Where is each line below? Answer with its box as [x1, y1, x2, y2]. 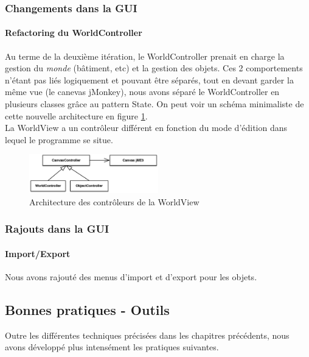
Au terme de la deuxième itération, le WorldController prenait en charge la [5, 49, 285, 62]
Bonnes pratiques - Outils [5, 300, 170, 319]
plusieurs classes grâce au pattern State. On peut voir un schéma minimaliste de [5, 97, 304, 110]
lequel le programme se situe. [5, 133, 113, 146]
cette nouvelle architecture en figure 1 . [5, 109, 148, 122]
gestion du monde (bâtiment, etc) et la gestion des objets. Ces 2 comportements [5, 62, 303, 74]
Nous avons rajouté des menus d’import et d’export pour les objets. [5, 270, 257, 283]
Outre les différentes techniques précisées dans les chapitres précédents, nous [5, 328, 290, 341]
